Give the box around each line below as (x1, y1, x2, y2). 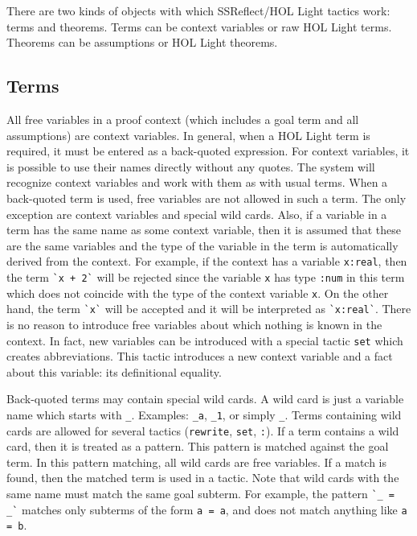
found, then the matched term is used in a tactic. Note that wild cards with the (6, 469, 399, 486)
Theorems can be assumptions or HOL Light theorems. (6, 34, 278, 51)
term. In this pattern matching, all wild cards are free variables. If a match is (6, 453, 387, 470)
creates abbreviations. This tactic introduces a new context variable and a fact (6, 348, 393, 365)
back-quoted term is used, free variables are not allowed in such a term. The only (6, 189, 407, 206)
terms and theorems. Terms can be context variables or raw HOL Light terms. (6, 18, 392, 35)
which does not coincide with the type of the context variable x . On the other (6, 284, 389, 301)
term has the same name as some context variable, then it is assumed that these (6, 221, 401, 238)
